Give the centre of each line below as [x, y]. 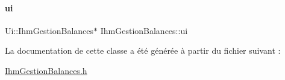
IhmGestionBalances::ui [144, 30]
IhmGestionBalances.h [46, 70]
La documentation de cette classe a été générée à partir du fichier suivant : [143, 50]
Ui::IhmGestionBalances [49, 30]
